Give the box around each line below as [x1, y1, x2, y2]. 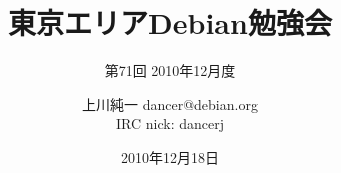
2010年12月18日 [121, 146, 219, 167]
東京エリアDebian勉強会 [8, 2, 332, 43]
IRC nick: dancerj [116, 113, 224, 134]
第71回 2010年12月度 [104, 60, 236, 81]
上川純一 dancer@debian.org [82, 93, 258, 114]
